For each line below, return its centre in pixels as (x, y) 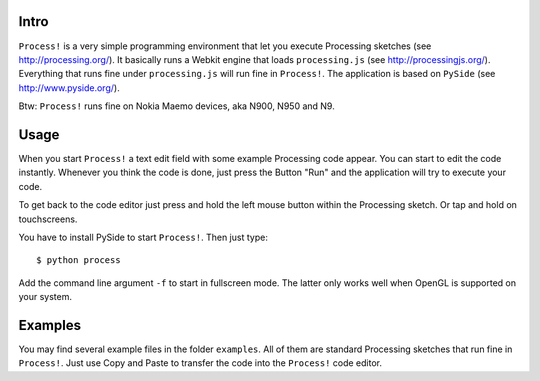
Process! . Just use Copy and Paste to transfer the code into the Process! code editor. (200, 363)
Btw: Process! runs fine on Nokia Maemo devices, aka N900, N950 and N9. (176, 106)
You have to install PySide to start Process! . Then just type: (143, 237)
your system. (45, 297)
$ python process (78, 260)
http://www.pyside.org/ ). (69, 87)
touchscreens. (48, 219)
